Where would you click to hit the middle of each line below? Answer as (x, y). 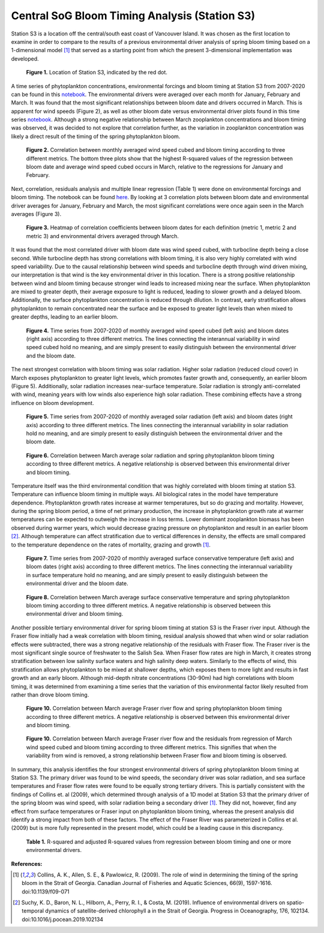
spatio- (295, 902)
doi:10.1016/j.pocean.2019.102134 (63, 919)
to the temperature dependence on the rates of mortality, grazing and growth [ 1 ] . (111, 544)
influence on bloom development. (52, 403)
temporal (33, 911)
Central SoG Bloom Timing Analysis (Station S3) (133, 16)
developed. (25, 58)
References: (27, 863)
